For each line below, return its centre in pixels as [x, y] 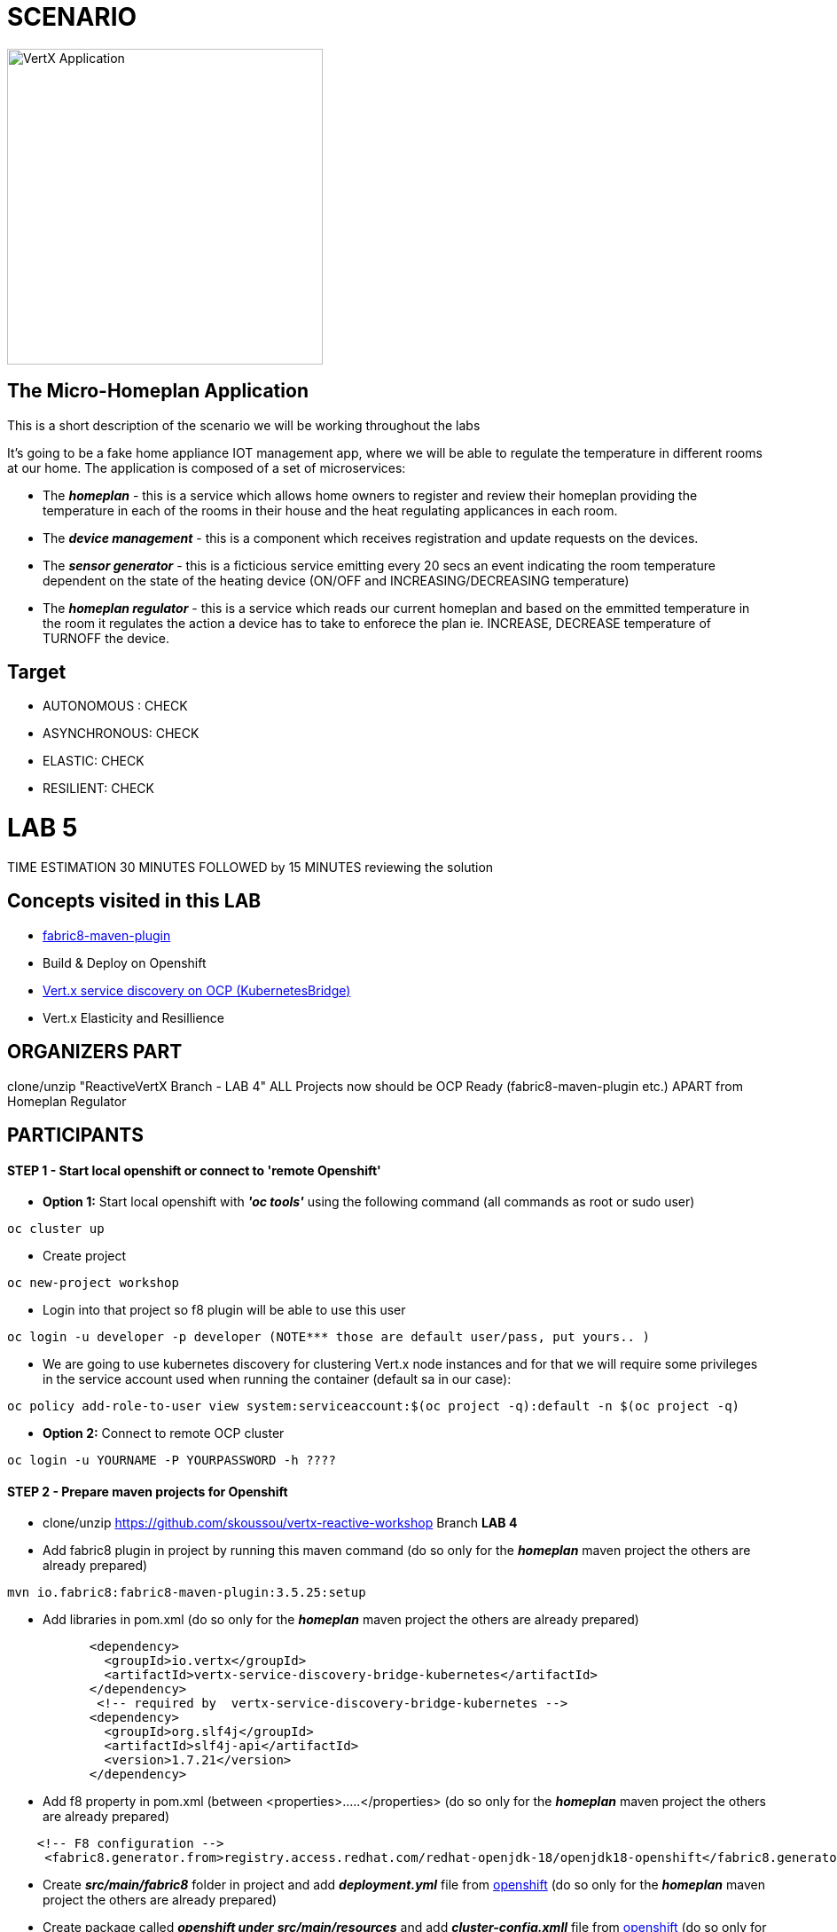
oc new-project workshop [93, 1283]
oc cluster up [56, 1229]
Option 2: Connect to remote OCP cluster [164, 1433]
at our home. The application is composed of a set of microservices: [207, 467]
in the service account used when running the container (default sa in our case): [277, 1379]
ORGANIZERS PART [95, 1052]
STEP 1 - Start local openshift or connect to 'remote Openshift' [194, 1170]
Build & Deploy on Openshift [125, 962]
